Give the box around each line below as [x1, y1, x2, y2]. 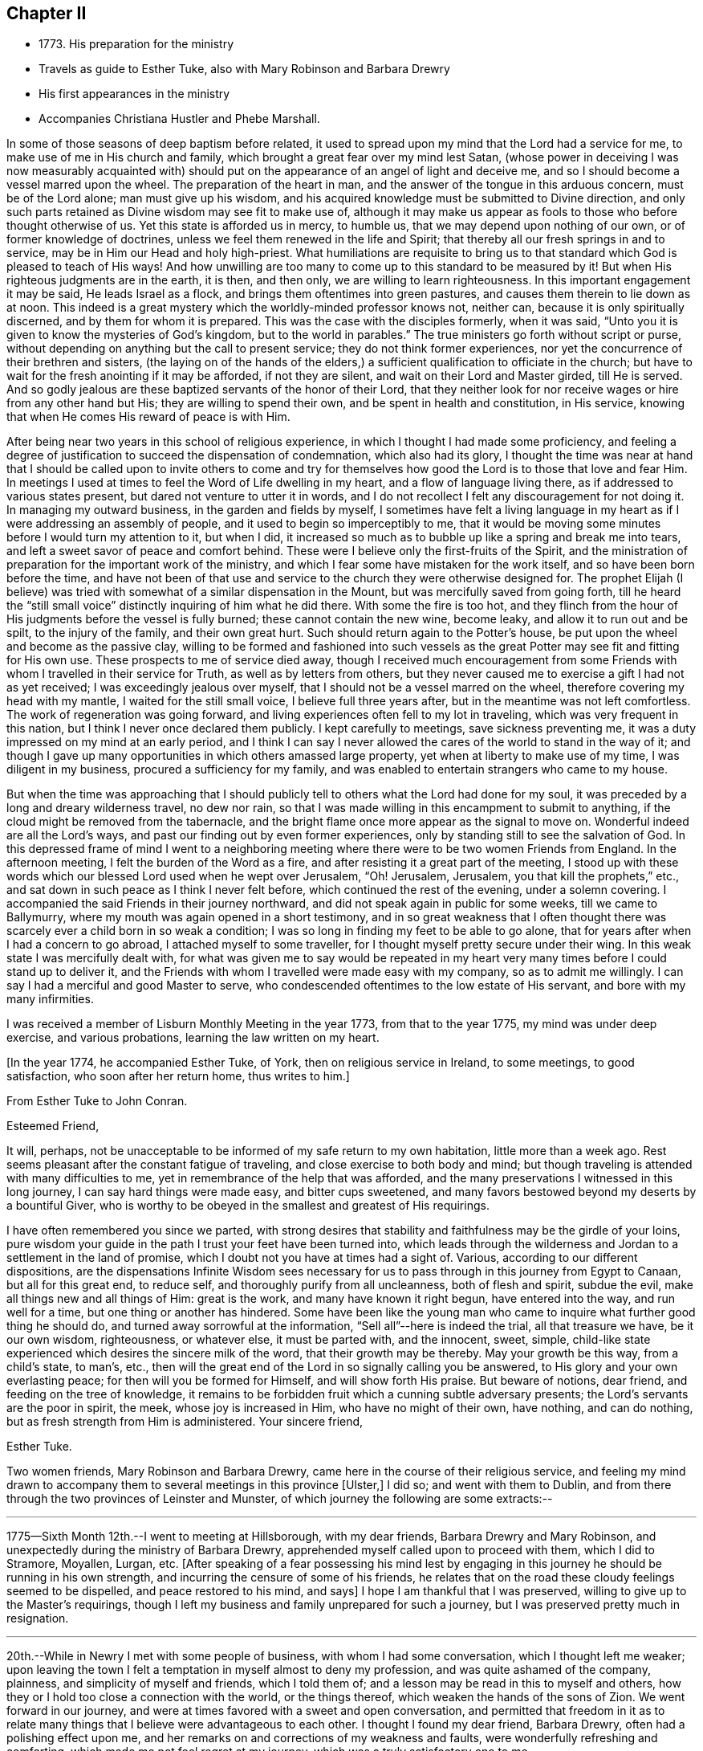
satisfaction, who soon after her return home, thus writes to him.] [6, 1069, 350, 1084]
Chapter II [6, 3, 87, 23]
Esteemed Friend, [6, 1119, 100, 1133]
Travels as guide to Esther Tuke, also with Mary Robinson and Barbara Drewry [39, 62, 450, 76]
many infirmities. [6, 992, 94, 1006]
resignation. [6, 1611, 69, 1626]
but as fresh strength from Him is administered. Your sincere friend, [6, 1414, 364, 1429]
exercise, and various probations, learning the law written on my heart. [6, 1031, 380, 1045]
